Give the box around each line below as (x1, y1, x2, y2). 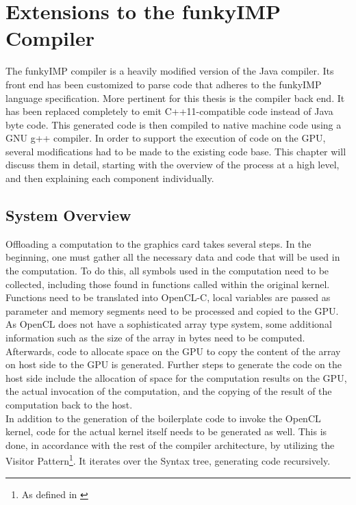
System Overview (5, 205, 131, 226)
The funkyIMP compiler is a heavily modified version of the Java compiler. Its (5, 64, 334, 78)
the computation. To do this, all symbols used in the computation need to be (5, 263, 329, 278)
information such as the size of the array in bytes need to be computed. (5, 331, 305, 345)
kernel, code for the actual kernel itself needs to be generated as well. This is (5, 424, 327, 439)
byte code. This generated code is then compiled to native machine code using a (5, 117, 342, 131)
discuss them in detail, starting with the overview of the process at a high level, (5, 157, 340, 172)
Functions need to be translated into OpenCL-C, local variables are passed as (5, 290, 331, 305)
